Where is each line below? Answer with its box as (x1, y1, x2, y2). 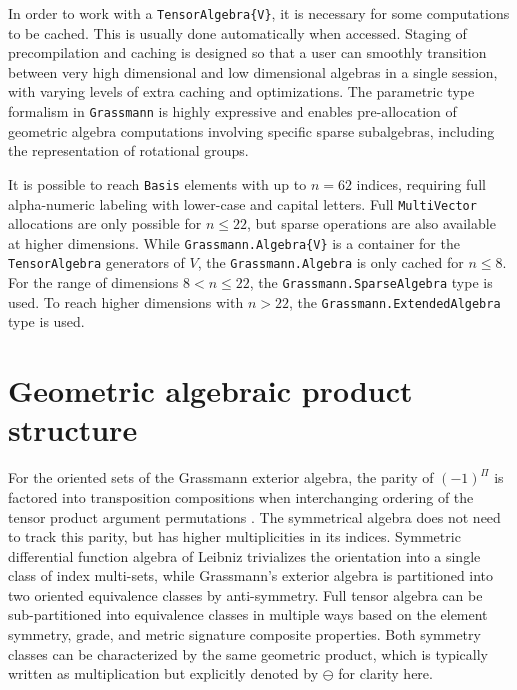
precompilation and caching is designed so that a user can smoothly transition (8, 42, 487, 63)
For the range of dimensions (8, 272, 179, 293)
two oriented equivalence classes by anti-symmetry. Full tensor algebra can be (8, 584, 483, 605)
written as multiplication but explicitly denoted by (8, 663, 319, 684)
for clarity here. (338, 663, 433, 684)
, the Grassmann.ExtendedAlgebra (288, 291, 501, 312)
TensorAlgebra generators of (8, 252, 185, 273)
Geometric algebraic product (8, 370, 413, 411)
